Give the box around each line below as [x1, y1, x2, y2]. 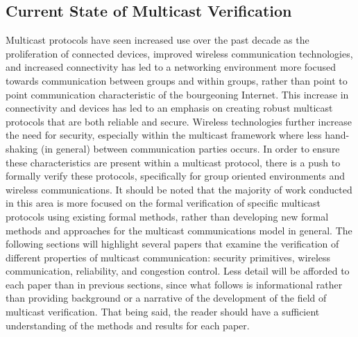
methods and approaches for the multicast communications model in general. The [6, 223, 352, 237]
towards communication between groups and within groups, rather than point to [6, 73, 348, 87]
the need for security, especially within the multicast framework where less [6, 128, 322, 142]
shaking [6, 141, 38, 155]
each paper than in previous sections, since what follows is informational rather [6, 277, 343, 291]
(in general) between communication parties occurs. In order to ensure [41, 141, 340, 155]
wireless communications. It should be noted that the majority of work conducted [6, 182, 352, 196]
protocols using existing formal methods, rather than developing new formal [6, 209, 329, 223]
